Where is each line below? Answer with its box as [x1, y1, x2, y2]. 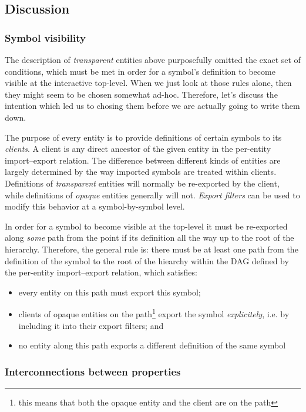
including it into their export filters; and [18, 319, 164, 331]
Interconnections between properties [5, 364, 181, 378]
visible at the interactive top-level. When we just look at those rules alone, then [5, 77, 292, 89]
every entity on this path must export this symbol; [18, 285, 201, 298]
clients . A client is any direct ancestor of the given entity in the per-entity [5, 142, 271, 155]
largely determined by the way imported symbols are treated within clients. [5, 165, 277, 178]
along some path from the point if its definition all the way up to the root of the [5, 231, 294, 244]
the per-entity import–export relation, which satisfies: [5, 266, 197, 278]
